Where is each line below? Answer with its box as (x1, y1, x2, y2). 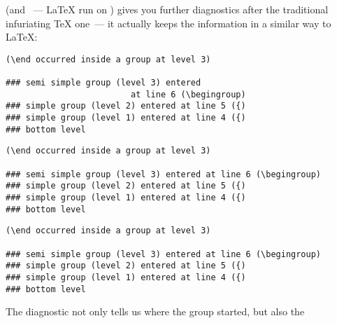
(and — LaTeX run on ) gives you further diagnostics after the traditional (6, 2, 329, 16)
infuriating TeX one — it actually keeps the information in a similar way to (6, 15, 331, 30)
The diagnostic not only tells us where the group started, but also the (6, 304, 305, 319)
